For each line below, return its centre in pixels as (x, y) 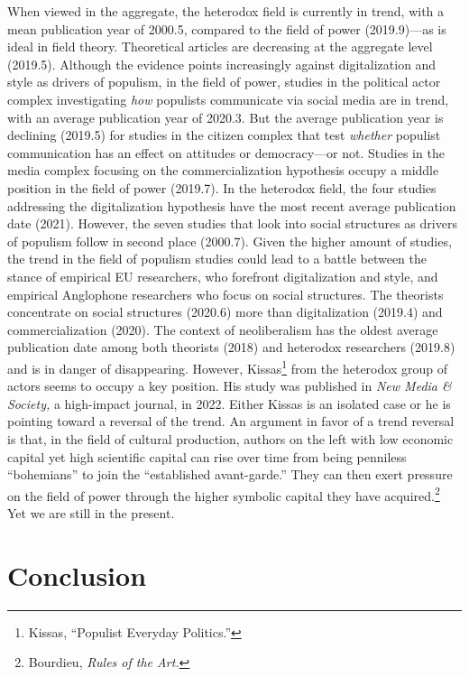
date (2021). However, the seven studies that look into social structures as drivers (232, 223)
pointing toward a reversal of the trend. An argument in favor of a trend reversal (231, 421)
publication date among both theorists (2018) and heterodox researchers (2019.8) (231, 347)
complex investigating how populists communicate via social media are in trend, (228, 99)
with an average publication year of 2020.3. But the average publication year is (225, 117)
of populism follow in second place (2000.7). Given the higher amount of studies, (230, 241)
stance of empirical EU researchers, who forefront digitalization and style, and (223, 276)
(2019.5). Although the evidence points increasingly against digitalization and (222, 64)
